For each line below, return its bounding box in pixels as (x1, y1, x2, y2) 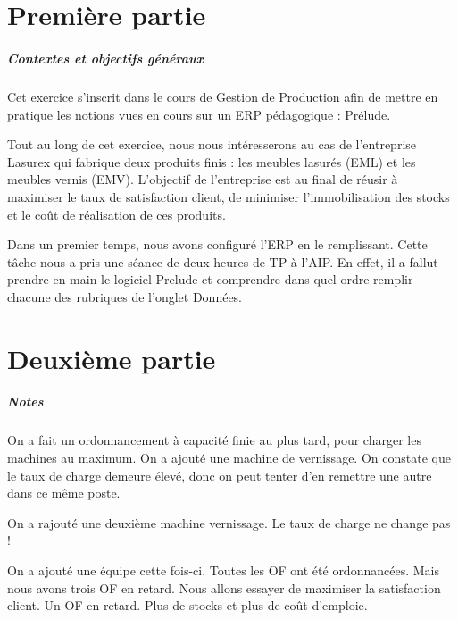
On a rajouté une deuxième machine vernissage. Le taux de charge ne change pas (7, 513, 451, 532)
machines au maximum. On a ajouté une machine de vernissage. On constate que (7, 448, 451, 466)
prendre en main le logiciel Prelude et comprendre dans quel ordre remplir (7, 270, 413, 289)
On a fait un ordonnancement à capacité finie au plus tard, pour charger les (7, 431, 421, 449)
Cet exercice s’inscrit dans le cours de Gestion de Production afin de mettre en (7, 87, 438, 105)
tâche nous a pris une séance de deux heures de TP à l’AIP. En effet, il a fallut (7, 252, 438, 271)
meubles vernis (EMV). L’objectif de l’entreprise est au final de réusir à (7, 170, 398, 189)
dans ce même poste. (7, 483, 121, 502)
